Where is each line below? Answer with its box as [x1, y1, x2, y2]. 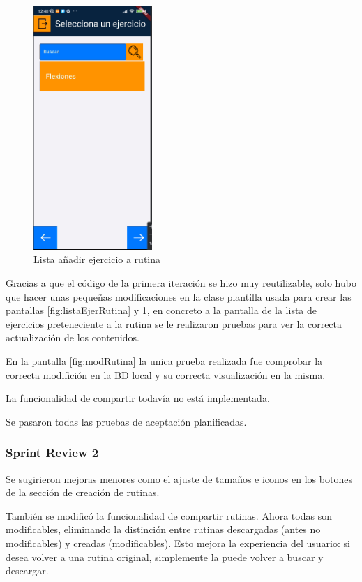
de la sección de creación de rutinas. [6, 485, 160, 500]
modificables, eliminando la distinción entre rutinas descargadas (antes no [6, 522, 321, 537]
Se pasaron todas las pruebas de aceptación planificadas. [6, 414, 247, 428]
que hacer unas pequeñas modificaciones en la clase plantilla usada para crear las [6, 289, 352, 304]
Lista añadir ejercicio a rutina [33, 252, 161, 267]
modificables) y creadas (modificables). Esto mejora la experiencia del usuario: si [6, 535, 350, 550]
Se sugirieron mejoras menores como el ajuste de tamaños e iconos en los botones [6, 471, 352, 486]
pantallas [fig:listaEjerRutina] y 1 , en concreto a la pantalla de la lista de [6, 303, 317, 318]
